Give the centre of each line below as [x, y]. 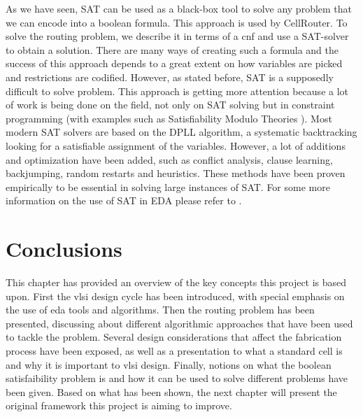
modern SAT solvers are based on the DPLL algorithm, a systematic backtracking [181, 132]
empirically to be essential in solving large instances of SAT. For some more [168, 186]
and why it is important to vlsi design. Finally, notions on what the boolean [169, 364]
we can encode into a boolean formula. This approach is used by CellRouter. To [177, 22]
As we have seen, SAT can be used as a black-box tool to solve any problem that [179, 8]
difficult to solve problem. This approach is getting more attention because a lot [177, 91]
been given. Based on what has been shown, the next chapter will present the [171, 391]
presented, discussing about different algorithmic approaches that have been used [179, 323]
